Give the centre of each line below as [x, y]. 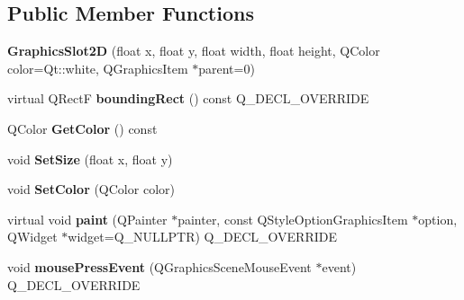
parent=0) [227, 68]
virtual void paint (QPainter [87, 219]
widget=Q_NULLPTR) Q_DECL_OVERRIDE [202, 237]
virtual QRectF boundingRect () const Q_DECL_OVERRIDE [188, 98]
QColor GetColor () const [82, 128]
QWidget [32, 237]
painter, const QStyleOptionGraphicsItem [293, 219]
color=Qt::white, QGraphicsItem [98, 68]
